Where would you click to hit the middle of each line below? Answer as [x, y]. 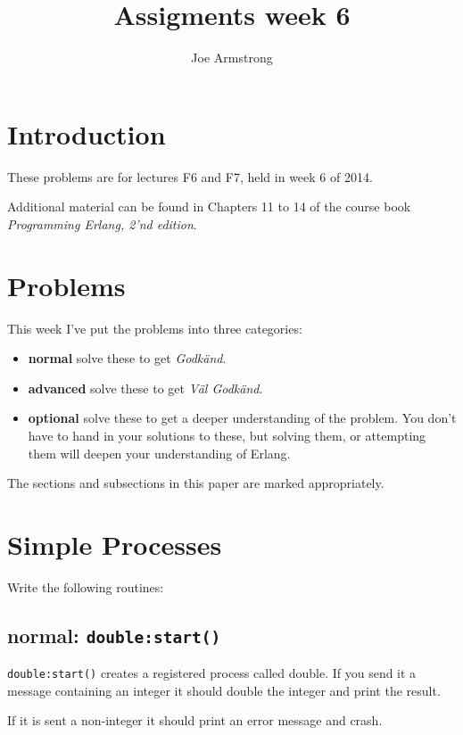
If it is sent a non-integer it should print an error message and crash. [195, 720]
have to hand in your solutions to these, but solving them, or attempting [227, 435]
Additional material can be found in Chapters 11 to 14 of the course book [209, 206]
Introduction [87, 133]
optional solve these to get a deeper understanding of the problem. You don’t [242, 418]
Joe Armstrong [232, 58]
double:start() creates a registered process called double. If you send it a [212, 673]
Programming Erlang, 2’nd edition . [102, 223]
